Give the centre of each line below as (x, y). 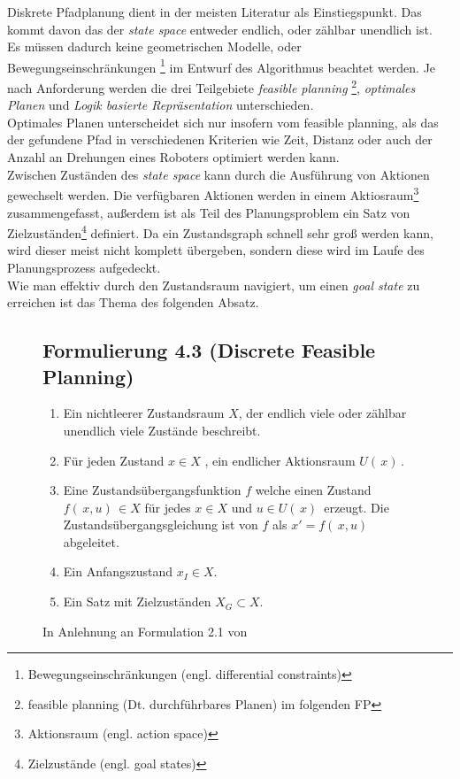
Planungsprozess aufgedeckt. (84, 267)
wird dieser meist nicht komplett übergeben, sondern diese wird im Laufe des (216, 250)
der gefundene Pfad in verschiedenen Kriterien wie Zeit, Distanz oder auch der (220, 139)
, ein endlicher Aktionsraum (280, 460)
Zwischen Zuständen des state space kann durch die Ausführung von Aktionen (218, 174)
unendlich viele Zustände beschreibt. (162, 430)
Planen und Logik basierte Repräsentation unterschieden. (161, 105)
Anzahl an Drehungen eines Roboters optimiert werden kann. (173, 157)
